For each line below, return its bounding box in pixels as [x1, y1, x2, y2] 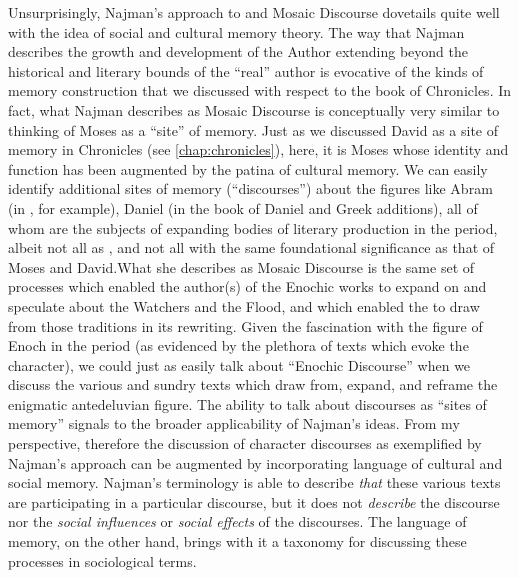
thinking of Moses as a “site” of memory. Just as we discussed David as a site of [8, 119, 499, 140]
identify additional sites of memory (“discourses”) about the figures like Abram [8, 178, 493, 199]
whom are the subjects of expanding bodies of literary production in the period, [8, 217, 498, 238]
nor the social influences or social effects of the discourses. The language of [8, 511, 467, 532]
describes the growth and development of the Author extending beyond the [8, 41, 468, 62]
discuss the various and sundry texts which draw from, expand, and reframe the [8, 374, 498, 395]
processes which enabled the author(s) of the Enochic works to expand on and [8, 276, 487, 297]
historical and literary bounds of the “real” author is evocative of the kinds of [8, 60, 484, 81]
